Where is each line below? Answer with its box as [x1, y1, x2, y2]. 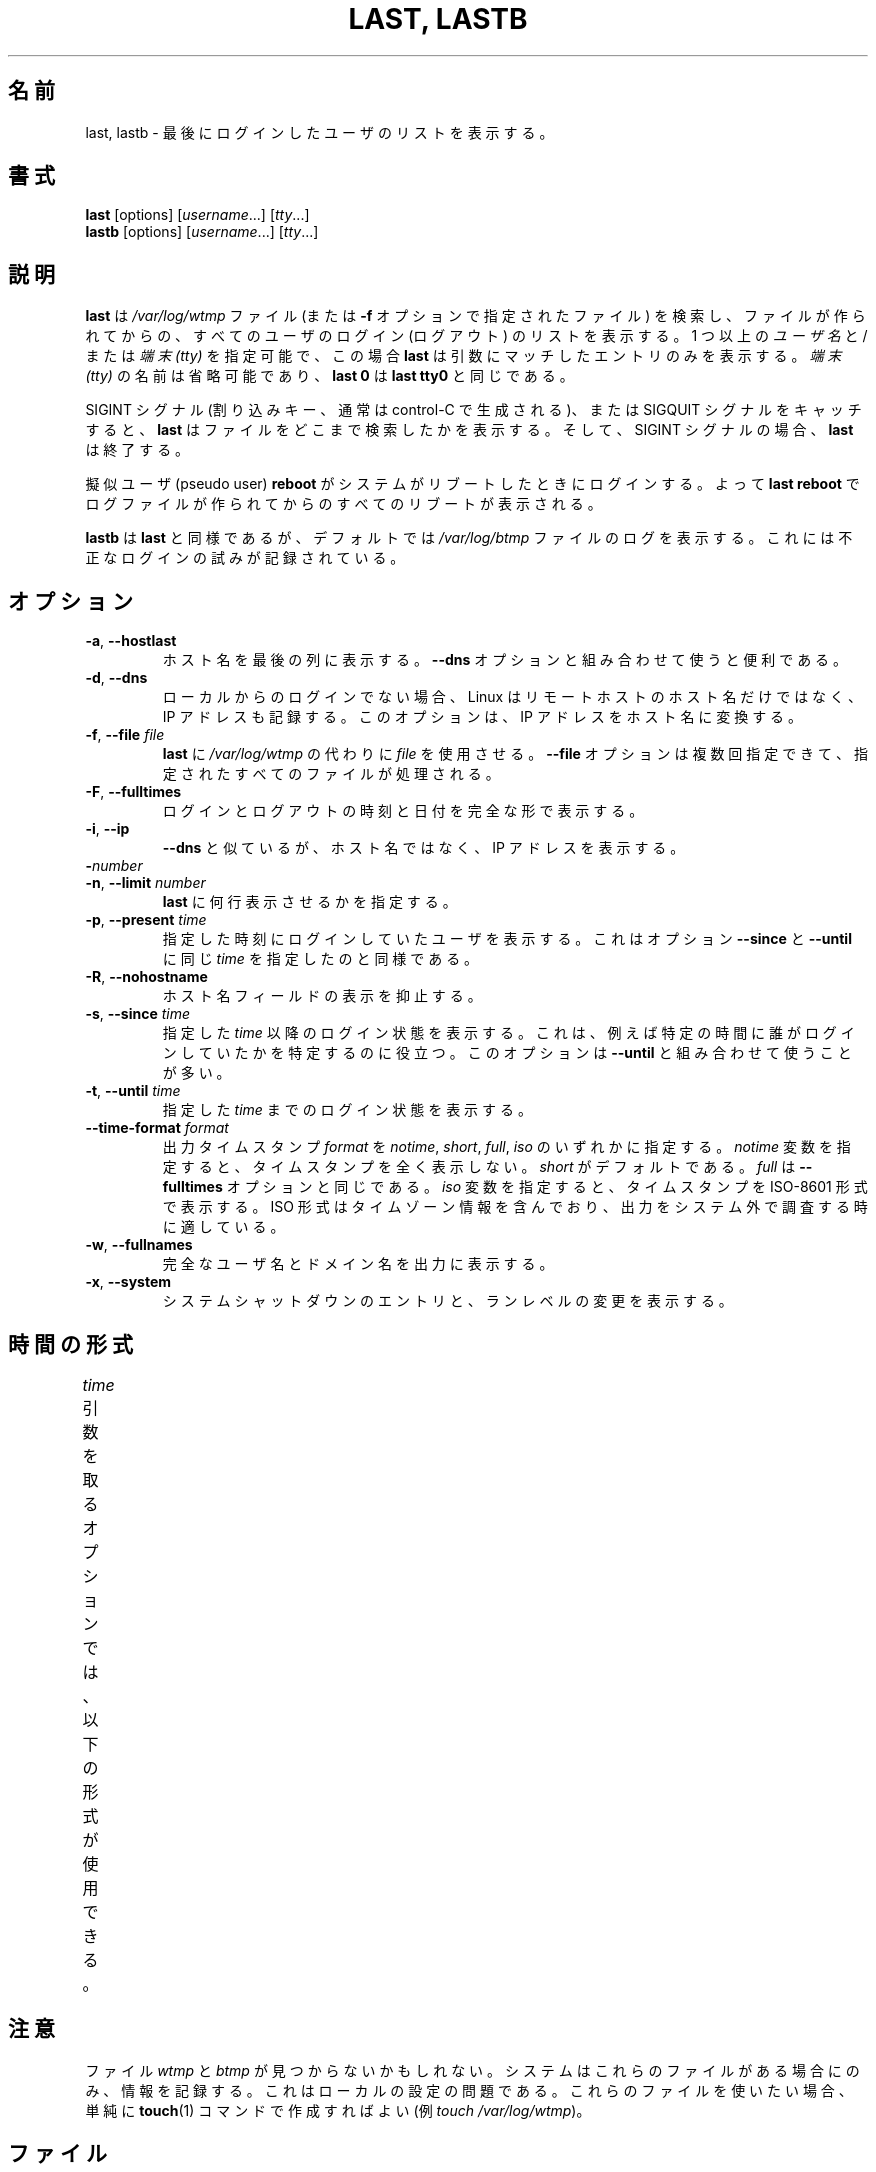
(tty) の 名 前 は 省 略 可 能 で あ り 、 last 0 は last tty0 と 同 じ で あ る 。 [85, 367, 574, 385]
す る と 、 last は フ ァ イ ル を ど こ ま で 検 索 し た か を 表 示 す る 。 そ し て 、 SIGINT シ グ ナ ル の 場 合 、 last [85, 421, 854, 439]
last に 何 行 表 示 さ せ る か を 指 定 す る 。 [162, 893, 457, 911]
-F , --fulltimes [85, 783, 182, 801]
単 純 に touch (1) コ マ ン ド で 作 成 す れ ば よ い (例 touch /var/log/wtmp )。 [85, 2101, 591, 2119]
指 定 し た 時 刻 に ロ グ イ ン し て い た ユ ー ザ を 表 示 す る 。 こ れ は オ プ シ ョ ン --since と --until [162, 930, 852, 948]
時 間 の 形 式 [8, 1331, 133, 1357]
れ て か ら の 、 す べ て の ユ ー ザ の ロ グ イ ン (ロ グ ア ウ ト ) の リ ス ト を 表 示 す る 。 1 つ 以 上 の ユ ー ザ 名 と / [85, 327, 868, 345]
